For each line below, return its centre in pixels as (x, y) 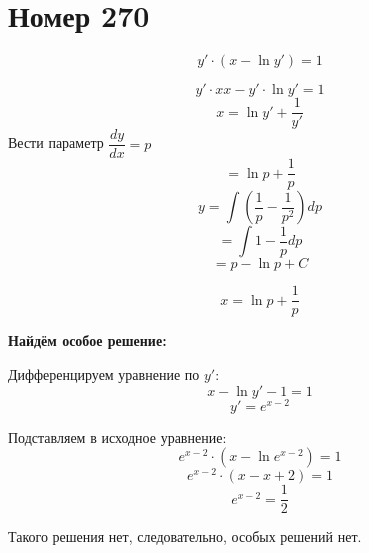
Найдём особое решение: (87, 340)
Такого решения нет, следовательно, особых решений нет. (185, 536)
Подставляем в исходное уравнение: (117, 436)
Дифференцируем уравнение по (104, 373)
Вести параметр (56, 142)
